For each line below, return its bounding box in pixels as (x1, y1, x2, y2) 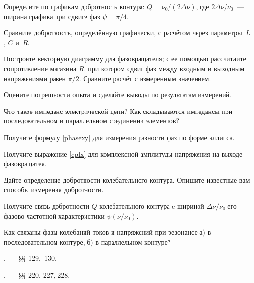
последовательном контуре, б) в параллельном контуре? (4, 236, 171, 247)
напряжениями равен (4, 73, 66, 83)
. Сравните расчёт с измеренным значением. (79, 73, 211, 83)
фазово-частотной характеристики (4, 210, 105, 221)
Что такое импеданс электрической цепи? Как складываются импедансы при (4, 106, 233, 116)
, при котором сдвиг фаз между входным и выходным (84, 63, 245, 73)
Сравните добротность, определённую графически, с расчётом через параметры (4, 28, 242, 38)
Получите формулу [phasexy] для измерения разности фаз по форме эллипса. (4, 132, 235, 142)
